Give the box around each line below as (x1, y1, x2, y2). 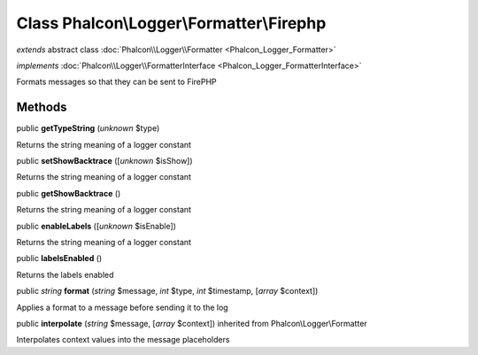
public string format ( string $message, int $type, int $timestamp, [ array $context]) (16, 286, 319, 297)
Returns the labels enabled (16, 269, 114, 280)
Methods (16, 100, 67, 115)
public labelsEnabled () (16, 253, 103, 264)
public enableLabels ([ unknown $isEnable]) (16, 220, 177, 231)
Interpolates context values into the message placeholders (16, 335, 230, 345)
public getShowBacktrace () (16, 188, 121, 198)
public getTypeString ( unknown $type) (16, 123, 160, 134)
